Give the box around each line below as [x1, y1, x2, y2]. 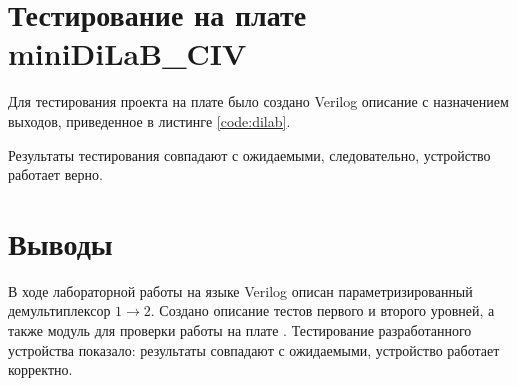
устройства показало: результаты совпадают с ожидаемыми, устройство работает [8, 339, 500, 360]
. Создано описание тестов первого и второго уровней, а [150, 300, 495, 321]
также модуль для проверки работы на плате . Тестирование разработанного [8, 320, 472, 340]
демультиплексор [8, 300, 111, 321]
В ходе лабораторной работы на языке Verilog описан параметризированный [8, 280, 473, 301]
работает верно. [8, 164, 103, 185]
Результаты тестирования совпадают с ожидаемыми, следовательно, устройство [8, 144, 491, 165]
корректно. [8, 359, 73, 380]
